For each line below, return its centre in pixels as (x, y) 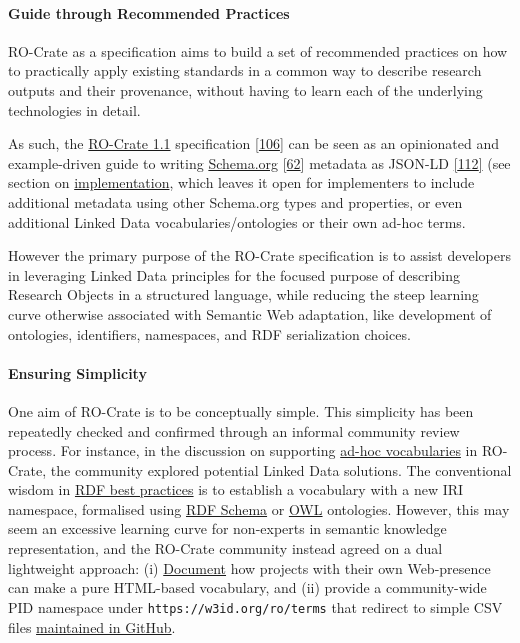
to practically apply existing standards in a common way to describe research (245, 70)
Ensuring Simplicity (77, 372)
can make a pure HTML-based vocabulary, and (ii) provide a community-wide (247, 587)
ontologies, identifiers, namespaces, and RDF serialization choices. (209, 333)
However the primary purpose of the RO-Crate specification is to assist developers (259, 255)
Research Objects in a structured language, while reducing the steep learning (243, 294)
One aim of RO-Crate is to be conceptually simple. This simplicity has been (241, 410)
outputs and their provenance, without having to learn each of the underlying (245, 89)
